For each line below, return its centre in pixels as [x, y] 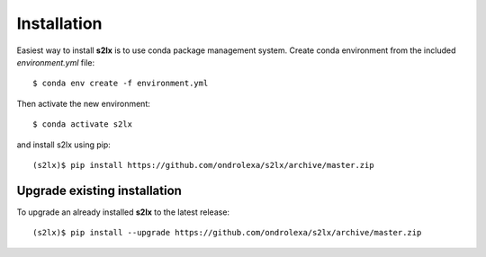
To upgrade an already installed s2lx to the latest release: [123, 212]
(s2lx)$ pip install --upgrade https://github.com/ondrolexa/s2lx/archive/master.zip [227, 233]
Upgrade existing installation [99, 190]
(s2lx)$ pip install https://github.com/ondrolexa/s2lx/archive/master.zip [203, 165]
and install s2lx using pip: [64, 145]
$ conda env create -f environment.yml [121, 84]
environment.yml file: [55, 62]
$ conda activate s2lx [83, 124]
